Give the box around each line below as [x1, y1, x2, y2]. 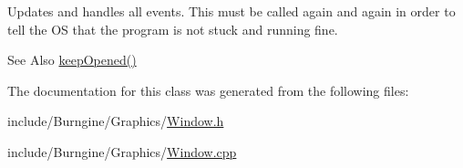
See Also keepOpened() [7, 50, 137, 69]
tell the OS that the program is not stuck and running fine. [7, 19, 338, 38]
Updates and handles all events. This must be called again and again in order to [7, 2, 456, 20]
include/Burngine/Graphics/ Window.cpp [7, 142, 237, 161]
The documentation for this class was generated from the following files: [7, 80, 409, 100]
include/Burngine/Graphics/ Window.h [7, 111, 224, 131]
